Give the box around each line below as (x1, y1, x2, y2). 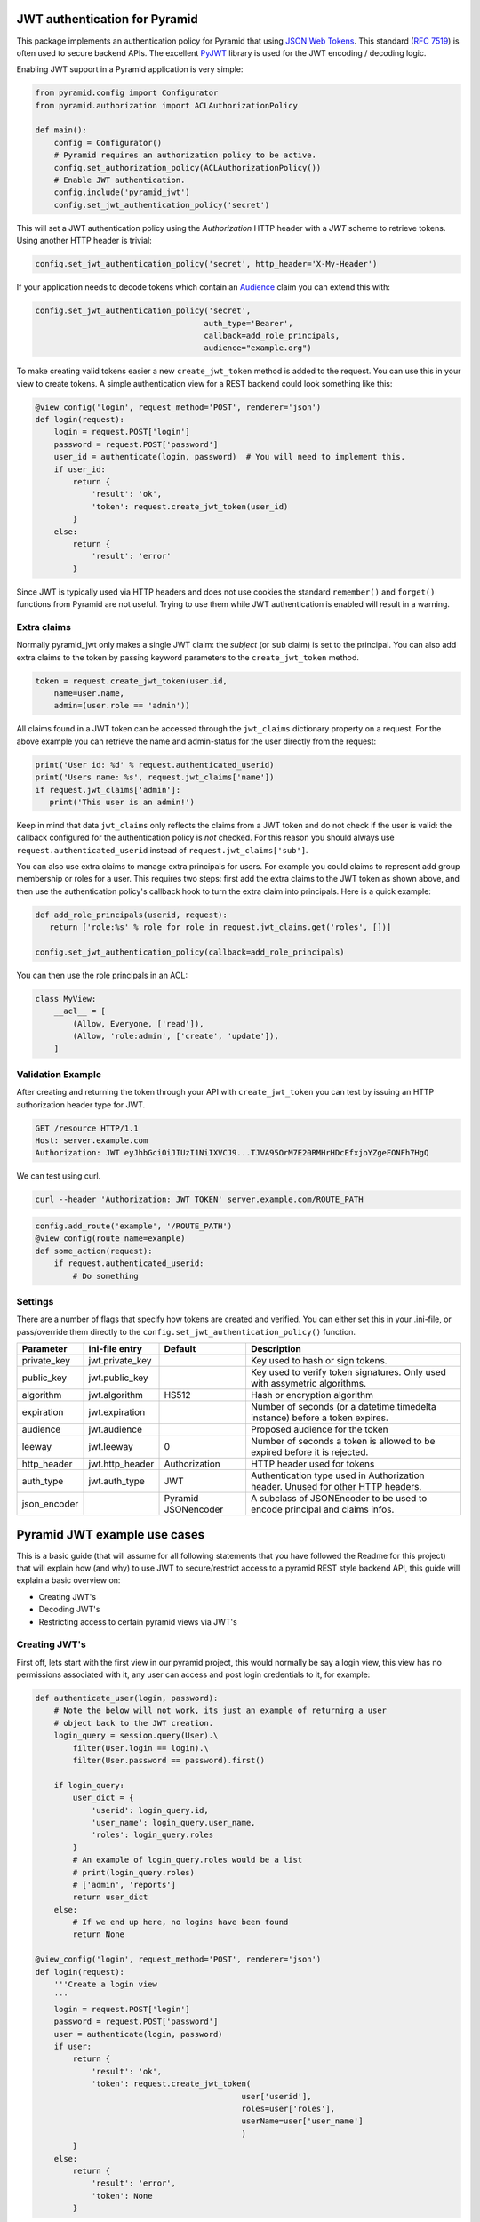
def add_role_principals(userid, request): (35, 909, 228, 920)
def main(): (35, 125, 88, 135)
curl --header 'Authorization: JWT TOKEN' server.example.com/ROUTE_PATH (35, 1195, 364, 1204)
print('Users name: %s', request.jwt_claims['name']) (35, 772, 275, 782)
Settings (16, 1295, 54, 1307)
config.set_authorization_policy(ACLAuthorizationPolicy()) (53, 163, 322, 172)
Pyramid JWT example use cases (16, 1527, 204, 1542)
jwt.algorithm (88, 1389, 144, 1402)
